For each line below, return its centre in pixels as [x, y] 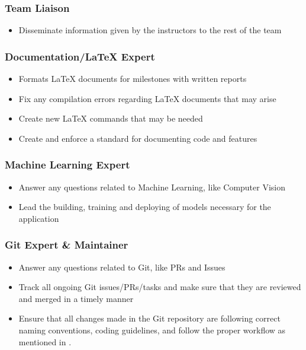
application [39, 218]
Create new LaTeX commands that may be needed [111, 118]
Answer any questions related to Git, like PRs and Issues [122, 267]
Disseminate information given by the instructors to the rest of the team [150, 30]
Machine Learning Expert [67, 165]
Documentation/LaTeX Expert [80, 56]
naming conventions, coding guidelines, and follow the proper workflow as [152, 330]
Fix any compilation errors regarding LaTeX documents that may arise [147, 98]
